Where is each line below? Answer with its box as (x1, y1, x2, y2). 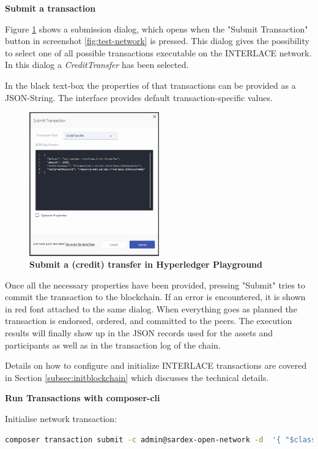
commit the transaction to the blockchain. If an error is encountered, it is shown (5, 290, 306, 303)
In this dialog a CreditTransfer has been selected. (5, 58, 189, 71)
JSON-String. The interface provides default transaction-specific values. (5, 91, 273, 104)
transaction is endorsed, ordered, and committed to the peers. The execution (5, 314, 292, 327)
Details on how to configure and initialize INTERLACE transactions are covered (5, 359, 307, 372)
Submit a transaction (5, 2, 96, 14)
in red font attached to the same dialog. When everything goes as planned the (5, 302, 297, 315)
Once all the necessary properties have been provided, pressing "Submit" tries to (5, 278, 306, 291)
